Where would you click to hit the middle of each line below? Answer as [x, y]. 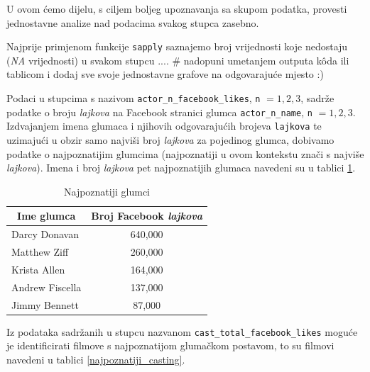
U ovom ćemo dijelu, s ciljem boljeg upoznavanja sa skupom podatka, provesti [177, 9]
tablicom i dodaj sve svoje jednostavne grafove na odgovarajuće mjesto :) [165, 74]
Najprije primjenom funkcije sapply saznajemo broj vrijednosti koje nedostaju [177, 46]
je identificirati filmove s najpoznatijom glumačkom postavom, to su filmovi [170, 345]
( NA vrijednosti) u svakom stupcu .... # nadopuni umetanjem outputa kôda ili [178, 60]
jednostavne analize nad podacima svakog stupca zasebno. [133, 22]
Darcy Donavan [45, 234]
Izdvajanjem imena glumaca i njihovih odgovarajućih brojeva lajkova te [164, 126]
